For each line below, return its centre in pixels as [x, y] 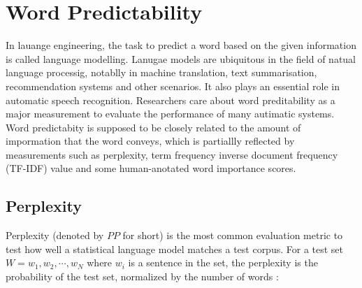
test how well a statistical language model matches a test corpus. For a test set [175, 249]
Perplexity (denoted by [55, 235]
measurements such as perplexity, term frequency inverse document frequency [172, 154]
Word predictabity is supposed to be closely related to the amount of [153, 127]
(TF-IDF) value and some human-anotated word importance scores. [151, 168]
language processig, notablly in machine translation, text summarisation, [161, 72]
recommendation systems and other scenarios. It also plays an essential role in [173, 86]
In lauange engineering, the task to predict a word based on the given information [181, 45]
